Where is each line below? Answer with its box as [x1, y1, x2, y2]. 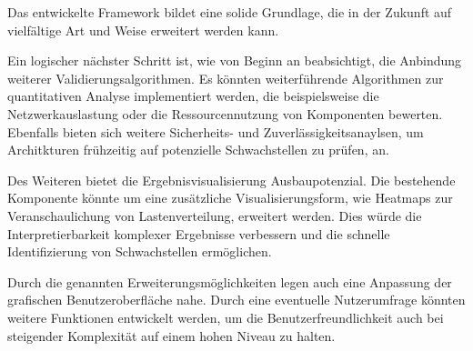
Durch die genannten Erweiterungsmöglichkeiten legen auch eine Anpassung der [7, 272, 452, 291]
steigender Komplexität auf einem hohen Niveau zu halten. [7, 326, 336, 345]
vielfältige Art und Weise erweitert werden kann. [7, 20, 279, 39]
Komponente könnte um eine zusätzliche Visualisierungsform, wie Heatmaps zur [7, 188, 453, 207]
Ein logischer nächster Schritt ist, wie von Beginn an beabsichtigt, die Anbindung [7, 51, 462, 70]
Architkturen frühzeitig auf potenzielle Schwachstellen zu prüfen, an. [7, 140, 389, 159]
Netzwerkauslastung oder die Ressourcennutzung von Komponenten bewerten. [7, 104, 443, 123]
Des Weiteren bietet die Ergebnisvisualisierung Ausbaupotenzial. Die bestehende [7, 170, 456, 189]
